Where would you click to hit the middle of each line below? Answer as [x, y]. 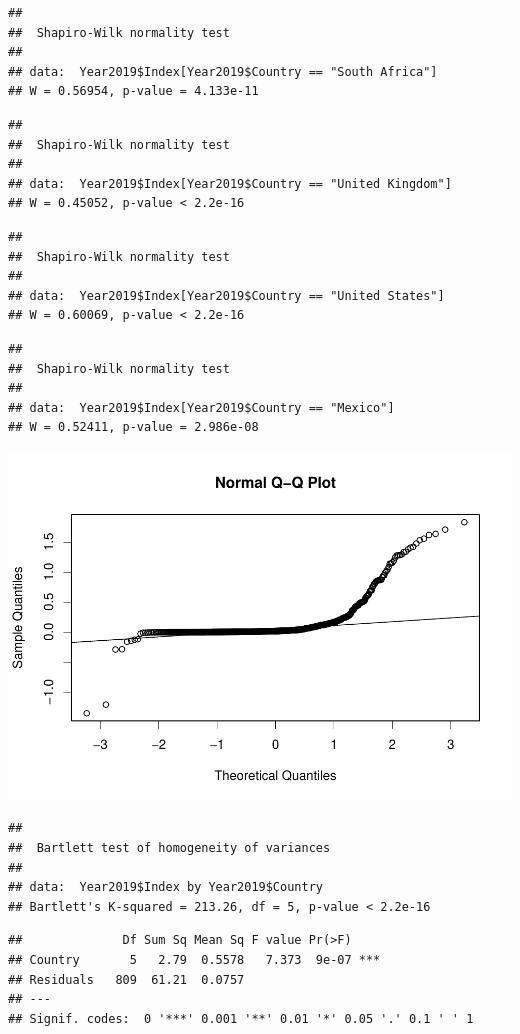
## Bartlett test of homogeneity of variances [169, 847]
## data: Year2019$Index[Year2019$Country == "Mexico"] [201, 407]
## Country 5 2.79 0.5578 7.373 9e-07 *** [194, 959]
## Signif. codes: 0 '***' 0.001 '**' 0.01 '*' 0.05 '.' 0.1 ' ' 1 [241, 1018]
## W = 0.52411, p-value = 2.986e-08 [133, 427]
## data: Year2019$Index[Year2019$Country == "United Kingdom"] [230, 183]
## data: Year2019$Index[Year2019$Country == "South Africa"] [223, 71]
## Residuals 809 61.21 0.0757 [126, 979]
